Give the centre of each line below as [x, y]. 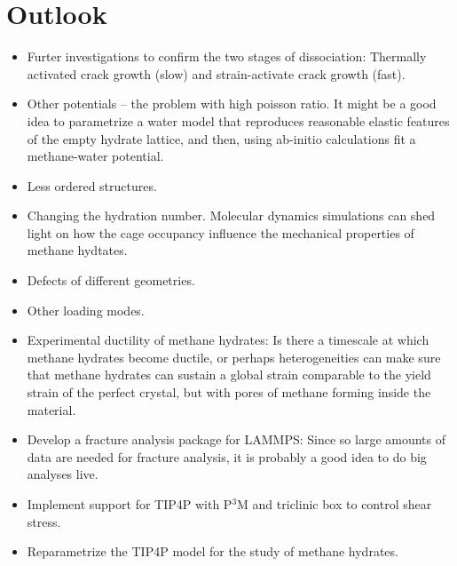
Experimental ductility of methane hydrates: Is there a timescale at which [228, 340]
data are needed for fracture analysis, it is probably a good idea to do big [227, 456]
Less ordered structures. [92, 185]
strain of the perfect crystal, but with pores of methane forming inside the [229, 392]
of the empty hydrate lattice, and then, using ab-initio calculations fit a [221, 138]
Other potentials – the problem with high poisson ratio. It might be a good [232, 104]
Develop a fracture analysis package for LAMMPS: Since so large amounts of [236, 439]
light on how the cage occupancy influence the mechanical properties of [221, 232]
